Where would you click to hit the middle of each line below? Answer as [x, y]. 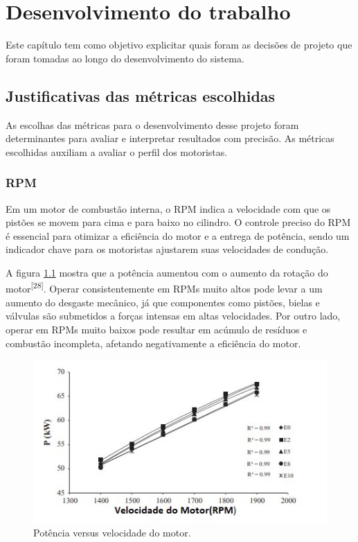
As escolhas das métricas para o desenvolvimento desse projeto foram [152, 124]
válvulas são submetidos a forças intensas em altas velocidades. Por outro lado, [173, 316]
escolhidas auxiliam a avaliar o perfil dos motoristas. [117, 151]
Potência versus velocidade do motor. [112, 532]
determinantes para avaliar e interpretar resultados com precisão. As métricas [170, 138]
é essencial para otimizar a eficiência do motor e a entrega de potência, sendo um [178, 235]
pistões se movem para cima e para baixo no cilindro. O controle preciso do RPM [178, 222]
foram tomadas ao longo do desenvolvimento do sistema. [125, 58]
